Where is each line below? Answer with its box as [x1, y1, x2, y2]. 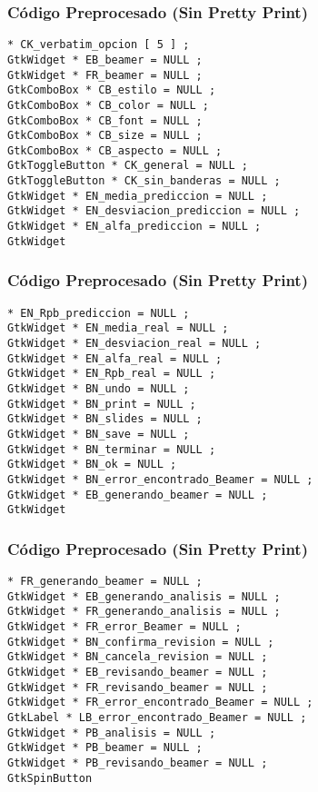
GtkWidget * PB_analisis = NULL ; [7, 726, 216, 739]
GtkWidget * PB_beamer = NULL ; [7, 741, 203, 755]
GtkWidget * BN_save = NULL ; [7, 427, 190, 441]
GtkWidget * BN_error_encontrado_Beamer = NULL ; [7, 472, 313, 486]
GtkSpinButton [7, 771, 93, 785]
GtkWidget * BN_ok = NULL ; [7, 458, 177, 471]
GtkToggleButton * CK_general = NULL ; [7, 159, 248, 173]
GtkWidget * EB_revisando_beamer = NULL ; [7, 665, 268, 678]
